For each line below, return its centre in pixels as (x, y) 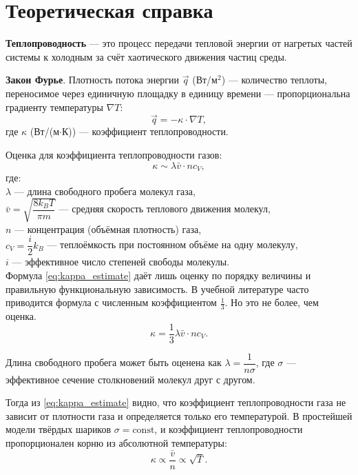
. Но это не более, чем (272, 302)
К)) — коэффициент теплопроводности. (145, 131)
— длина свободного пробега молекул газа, (105, 191)
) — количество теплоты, (274, 80)
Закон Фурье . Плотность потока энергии (93, 80)
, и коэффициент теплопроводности (229, 429)
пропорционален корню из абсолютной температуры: (116, 443)
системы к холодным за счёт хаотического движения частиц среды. (146, 56)
